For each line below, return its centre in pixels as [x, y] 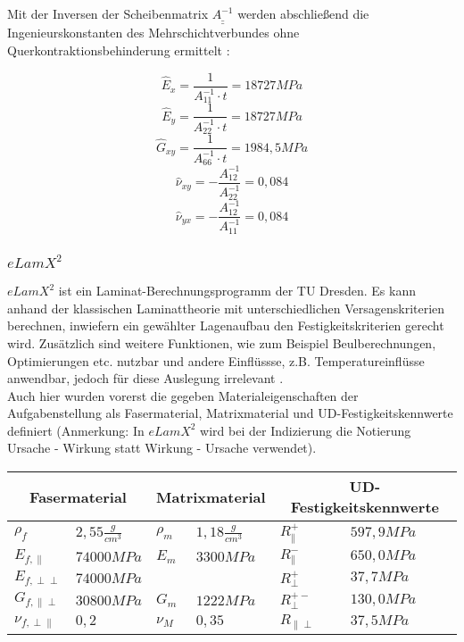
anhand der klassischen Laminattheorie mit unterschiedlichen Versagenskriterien [226, 308]
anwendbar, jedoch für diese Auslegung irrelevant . [145, 378]
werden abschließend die [303, 13]
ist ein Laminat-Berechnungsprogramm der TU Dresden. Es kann [237, 291]
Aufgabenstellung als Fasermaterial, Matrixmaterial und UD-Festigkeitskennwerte [230, 413]
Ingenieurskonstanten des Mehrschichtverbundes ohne [153, 33]
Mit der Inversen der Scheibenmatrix [108, 13]
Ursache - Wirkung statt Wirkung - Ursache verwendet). [162, 448]
